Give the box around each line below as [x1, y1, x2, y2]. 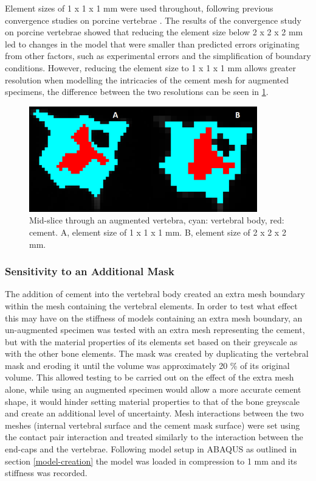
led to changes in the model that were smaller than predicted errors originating [5, 37, 300, 50]
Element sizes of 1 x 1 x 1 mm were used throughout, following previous [5, 2, 273, 14]
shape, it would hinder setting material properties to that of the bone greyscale [5, 395, 300, 407]
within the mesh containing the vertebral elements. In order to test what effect [5, 299, 298, 312]
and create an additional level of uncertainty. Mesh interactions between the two [5, 407, 304, 420]
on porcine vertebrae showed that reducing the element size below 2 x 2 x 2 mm [5, 26, 303, 38]
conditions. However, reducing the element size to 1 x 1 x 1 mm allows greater [5, 61, 297, 74]
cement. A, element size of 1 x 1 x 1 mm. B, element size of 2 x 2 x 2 [29, 225, 286, 238]
